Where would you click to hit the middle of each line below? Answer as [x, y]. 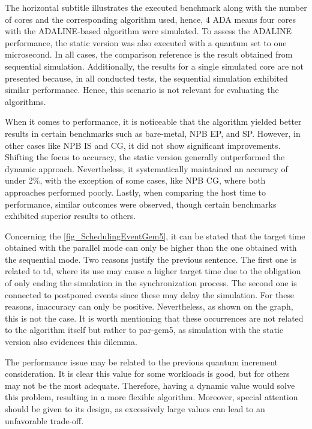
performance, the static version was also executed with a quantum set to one [146, 42]
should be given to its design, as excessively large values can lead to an [135, 409]
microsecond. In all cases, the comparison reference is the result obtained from [149, 54]
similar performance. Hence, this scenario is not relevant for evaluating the [142, 90]
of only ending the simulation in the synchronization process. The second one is [151, 283]
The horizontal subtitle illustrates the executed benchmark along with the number [156, 7]
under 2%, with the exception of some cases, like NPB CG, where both [135, 180]
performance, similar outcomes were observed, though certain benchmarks [141, 204]
